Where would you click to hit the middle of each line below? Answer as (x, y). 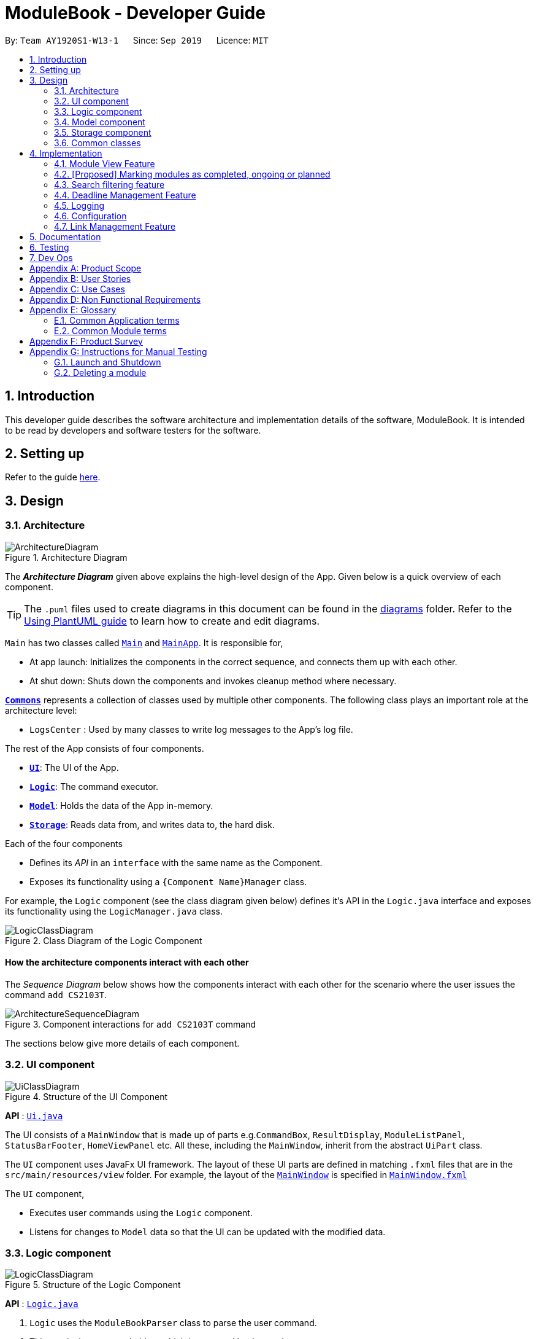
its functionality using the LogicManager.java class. (114, 911)
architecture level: (41, 710)
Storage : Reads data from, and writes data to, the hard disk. (152, 824)
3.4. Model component (100, 122)
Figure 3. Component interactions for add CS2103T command (131, 1024)
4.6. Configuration (90, 216)
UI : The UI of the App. (74, 767)
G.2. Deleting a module (100, 372)
